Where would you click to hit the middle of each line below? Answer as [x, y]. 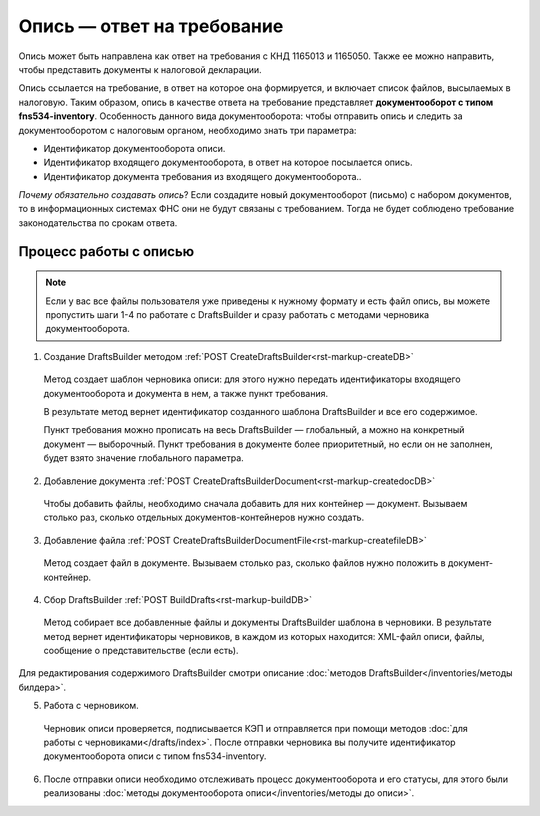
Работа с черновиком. [91, 706]
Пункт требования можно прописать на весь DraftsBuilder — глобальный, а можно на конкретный [254, 430]
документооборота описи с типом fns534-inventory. [155, 756]
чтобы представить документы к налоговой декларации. [140, 69]
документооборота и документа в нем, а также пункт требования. [186, 393]
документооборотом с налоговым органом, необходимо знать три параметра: [187, 130]
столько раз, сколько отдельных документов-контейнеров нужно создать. [204, 517]
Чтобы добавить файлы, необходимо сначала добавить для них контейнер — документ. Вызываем [255, 503]
